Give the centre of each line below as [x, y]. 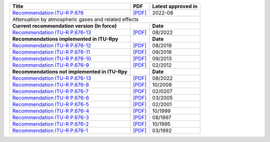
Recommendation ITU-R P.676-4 [51, 111]
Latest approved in [175, 6]
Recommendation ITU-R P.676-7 [50, 91]
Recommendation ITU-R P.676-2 [50, 124]
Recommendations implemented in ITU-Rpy [65, 39]
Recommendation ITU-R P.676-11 [51, 52]
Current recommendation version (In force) [64, 26]
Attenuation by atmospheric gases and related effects [75, 19]
